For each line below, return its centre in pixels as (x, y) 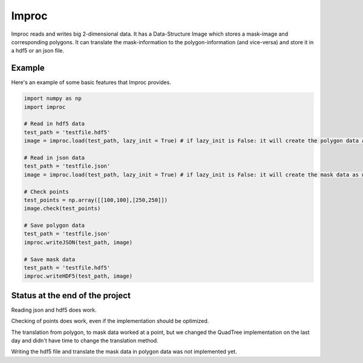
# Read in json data (54, 158)
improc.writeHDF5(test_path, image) (78, 276)
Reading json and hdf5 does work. (54, 310)
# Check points (46, 191)
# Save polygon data (54, 226)
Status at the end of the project (71, 296)
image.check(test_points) (62, 208)
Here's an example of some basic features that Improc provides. (91, 82)
